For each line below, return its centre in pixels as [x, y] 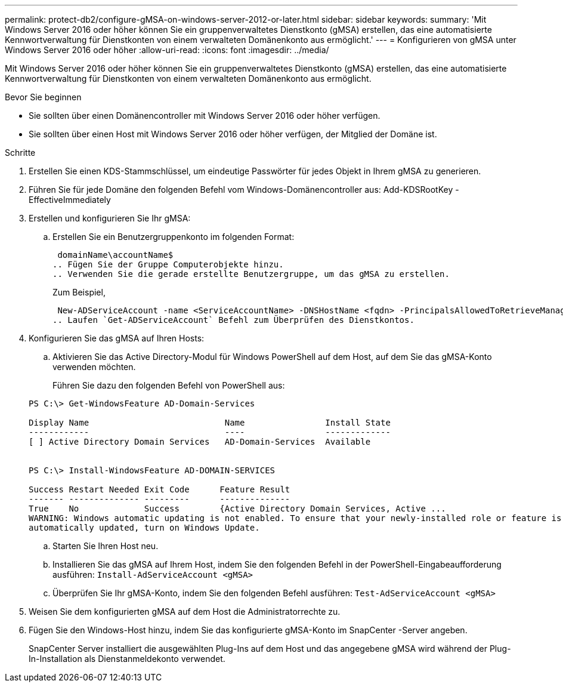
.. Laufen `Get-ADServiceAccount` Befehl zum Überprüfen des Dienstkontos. [233, 320]
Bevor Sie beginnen [43, 97]
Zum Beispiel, [79, 292]
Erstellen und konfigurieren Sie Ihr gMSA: [110, 218]
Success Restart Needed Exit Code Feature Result [160, 489]
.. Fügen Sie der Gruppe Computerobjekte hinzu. [168, 264]
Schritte [20, 153]
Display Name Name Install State [210, 423]
